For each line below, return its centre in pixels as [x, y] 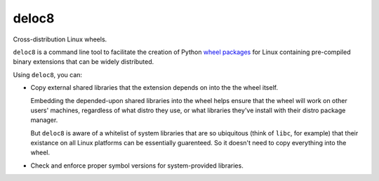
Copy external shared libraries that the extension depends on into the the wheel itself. [154, 88]
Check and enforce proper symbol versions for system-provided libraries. [137, 166]
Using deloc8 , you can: [48, 74]
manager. [44, 120]
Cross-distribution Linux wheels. [60, 39]
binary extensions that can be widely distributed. [84, 62]
